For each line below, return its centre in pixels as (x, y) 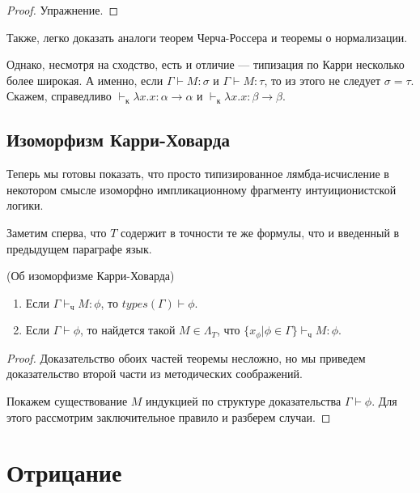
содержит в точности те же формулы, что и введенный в (260, 232)
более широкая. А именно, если (85, 80)
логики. (25, 205)
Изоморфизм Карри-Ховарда (118, 140)
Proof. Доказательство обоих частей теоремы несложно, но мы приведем (186, 357)
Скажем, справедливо (59, 96)
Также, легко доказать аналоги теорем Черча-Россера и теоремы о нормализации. (207, 37)
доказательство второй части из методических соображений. (155, 374)
